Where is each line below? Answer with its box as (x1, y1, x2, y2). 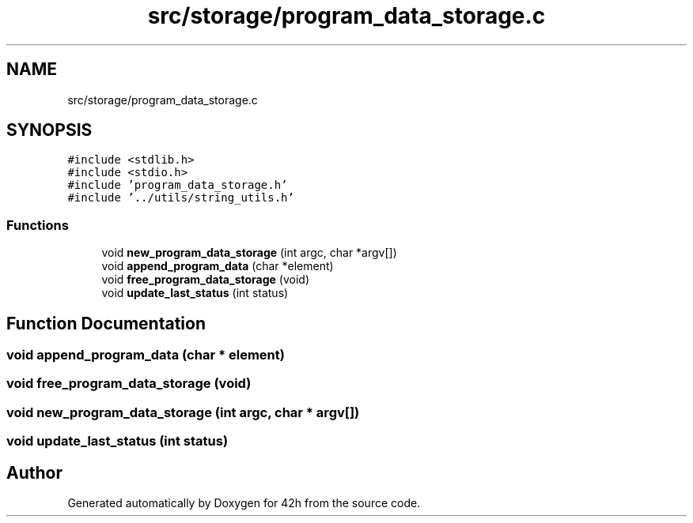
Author (6, 462, 62, 483)
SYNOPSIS (6, 120, 93, 141)
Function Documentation (6, 313, 206, 333)
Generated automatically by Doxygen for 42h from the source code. (67, 496, 421, 510)
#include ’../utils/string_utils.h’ (67, 191, 294, 205)
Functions (6, 216, 69, 233)
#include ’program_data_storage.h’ (67, 179, 288, 192)
